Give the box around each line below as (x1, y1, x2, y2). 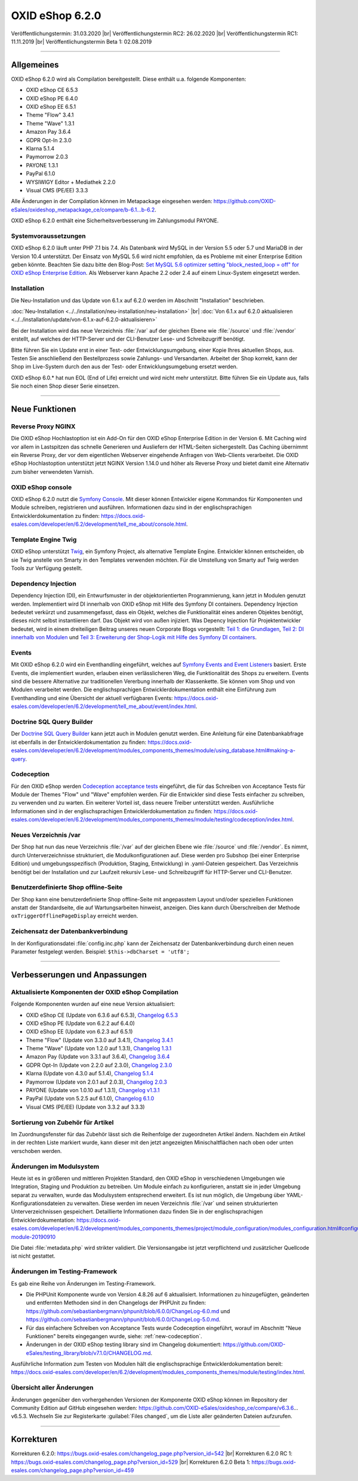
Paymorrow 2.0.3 (26, 153, 69, 161)
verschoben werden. (11, 1147, 62, 1154)
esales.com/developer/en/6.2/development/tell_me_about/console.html (11, 520, 187, 528)
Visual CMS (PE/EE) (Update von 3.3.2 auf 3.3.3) (26, 1103, 146, 1111)
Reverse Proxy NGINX (11, 422, 76, 430)
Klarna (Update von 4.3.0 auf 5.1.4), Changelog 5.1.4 (26, 1070, 154, 1077)
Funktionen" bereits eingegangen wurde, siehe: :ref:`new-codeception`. (26, 1332, 202, 1339)
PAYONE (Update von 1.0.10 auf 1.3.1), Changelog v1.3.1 (26, 1087, 160, 1094)
